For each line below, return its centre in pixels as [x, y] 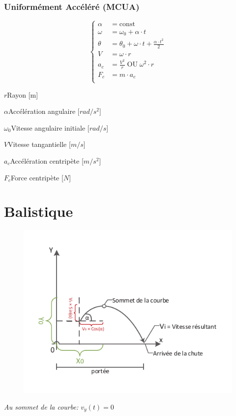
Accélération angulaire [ [44, 111]
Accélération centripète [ [47, 161]
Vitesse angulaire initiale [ [50, 127]
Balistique [39, 211]
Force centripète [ [37, 177]
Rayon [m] [23, 94]
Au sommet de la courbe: [41, 406]
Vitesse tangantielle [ [39, 144]
